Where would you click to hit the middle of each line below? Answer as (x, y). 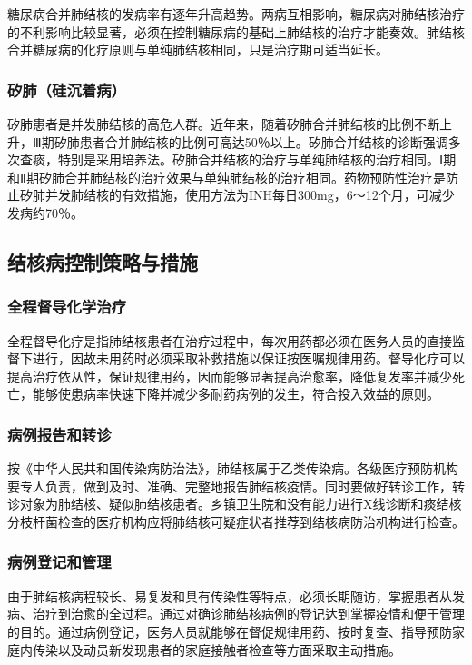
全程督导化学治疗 (67, 307)
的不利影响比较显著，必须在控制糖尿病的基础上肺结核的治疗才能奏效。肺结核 (236, 31)
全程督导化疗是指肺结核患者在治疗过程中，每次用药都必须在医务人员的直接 (230, 340)
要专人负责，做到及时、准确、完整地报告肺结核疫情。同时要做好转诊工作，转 (236, 486)
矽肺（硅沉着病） (67, 89)
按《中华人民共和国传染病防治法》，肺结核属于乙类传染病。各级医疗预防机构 (233, 468)
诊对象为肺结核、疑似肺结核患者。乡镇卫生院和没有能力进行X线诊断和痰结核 (235, 504)
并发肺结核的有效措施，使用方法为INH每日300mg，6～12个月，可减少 (250, 195)
